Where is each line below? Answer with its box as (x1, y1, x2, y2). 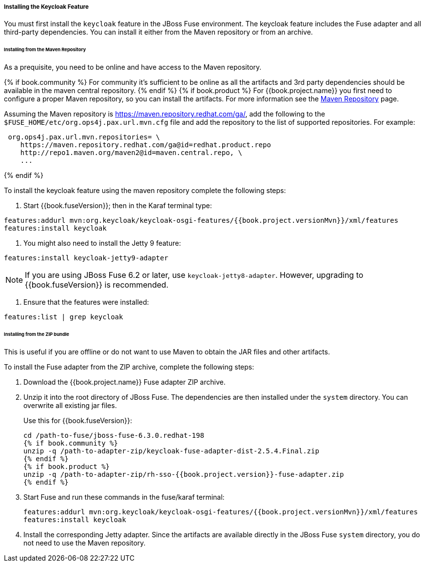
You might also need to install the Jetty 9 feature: (23, 239, 181, 248)
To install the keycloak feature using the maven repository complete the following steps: (4, 186, 286, 195)
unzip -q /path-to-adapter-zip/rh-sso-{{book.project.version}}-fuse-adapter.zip (23, 470, 344, 478)
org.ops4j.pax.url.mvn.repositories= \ (8, 133, 160, 141)
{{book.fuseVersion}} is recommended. (25, 280, 169, 290)
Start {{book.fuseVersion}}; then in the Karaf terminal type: (23, 201, 212, 210)
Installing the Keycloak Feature (4, 3, 89, 10)
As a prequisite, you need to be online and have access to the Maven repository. (4, 63, 262, 72)
